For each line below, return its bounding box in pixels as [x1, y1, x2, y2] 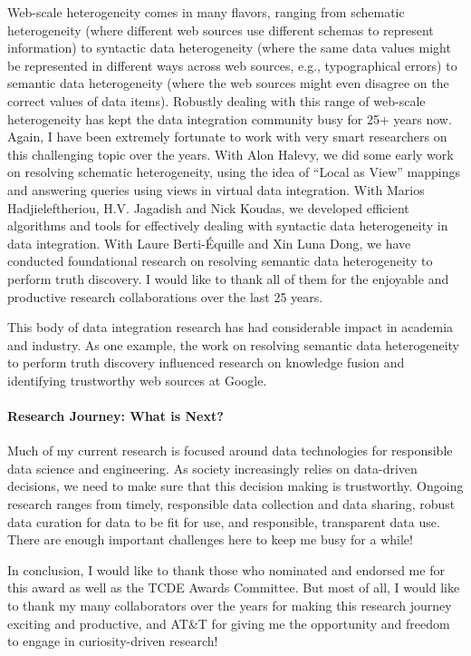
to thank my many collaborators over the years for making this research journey [7, 596, 452, 615]
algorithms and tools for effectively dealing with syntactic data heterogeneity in [7, 216, 448, 235]
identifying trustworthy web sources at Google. [7, 370, 267, 389]
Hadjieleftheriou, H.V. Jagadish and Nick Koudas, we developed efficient [7, 198, 409, 217]
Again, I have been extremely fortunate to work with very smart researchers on [7, 127, 447, 146]
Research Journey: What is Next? [7, 406, 224, 426]
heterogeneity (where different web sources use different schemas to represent [7, 20, 434, 39]
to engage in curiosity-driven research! [7, 632, 218, 651]
